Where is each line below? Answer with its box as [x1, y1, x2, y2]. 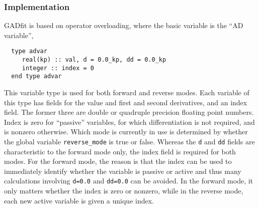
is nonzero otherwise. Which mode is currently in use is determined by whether [4, 126, 248, 137]
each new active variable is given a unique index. [4, 195, 154, 205]
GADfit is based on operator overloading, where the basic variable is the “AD [4, 20, 243, 31]
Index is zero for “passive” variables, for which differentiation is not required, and [4, 116, 255, 127]
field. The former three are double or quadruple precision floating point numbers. [4, 107, 254, 117]
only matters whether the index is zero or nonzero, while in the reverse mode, [4, 185, 243, 196]
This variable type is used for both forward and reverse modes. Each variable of [4, 87, 249, 98]
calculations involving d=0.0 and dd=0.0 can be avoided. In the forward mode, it [4, 175, 253, 186]
